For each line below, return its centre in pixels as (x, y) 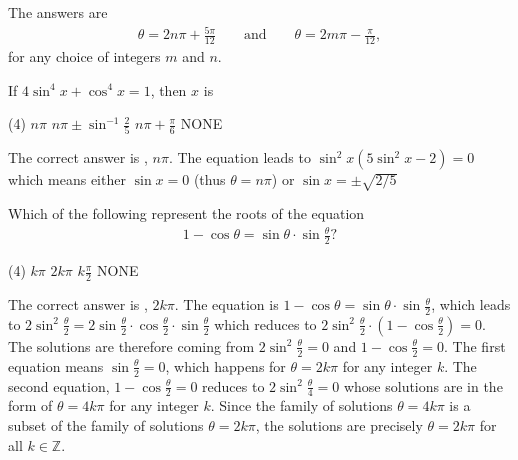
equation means (56, 365)
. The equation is (226, 304)
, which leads (471, 304)
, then (168, 89)
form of (30, 405)
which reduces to (265, 323)
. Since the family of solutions (301, 405)
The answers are (58, 12)
